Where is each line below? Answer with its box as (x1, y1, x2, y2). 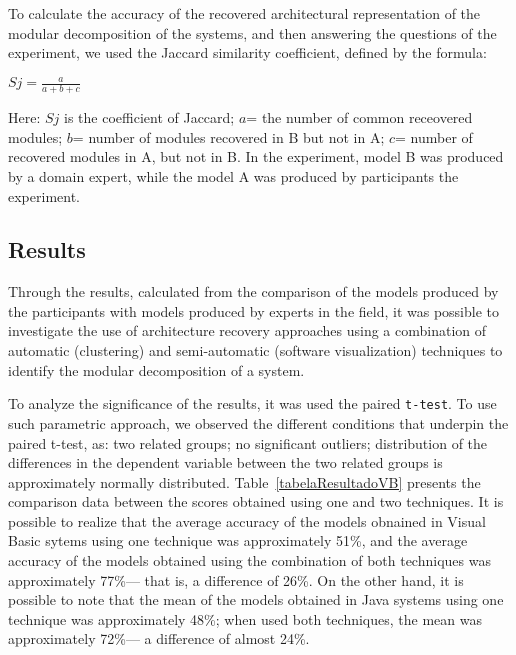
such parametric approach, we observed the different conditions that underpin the (8, 412, 509, 433)
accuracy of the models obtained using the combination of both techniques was (8, 550, 491, 571)
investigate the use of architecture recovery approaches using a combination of (8, 320, 487, 341)
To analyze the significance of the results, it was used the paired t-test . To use (8, 393, 497, 414)
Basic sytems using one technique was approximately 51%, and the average (8, 530, 468, 551)
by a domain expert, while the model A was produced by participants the (8, 165, 459, 186)
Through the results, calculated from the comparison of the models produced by (8, 281, 499, 302)
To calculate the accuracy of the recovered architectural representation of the (8, 3, 481, 23)
